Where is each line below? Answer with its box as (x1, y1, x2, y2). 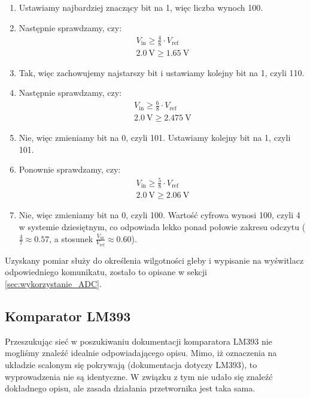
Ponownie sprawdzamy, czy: (19, 163, 121, 176)
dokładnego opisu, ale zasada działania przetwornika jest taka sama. (5, 382, 256, 394)
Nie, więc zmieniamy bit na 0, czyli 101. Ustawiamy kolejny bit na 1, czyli (19, 131, 291, 144)
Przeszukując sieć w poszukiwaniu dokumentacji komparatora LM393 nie (5, 334, 272, 347)
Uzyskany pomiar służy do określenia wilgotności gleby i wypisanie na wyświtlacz (5, 254, 304, 266)
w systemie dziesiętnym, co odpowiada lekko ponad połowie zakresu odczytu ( (19, 220, 306, 233)
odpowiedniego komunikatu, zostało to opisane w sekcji (5, 266, 207, 278)
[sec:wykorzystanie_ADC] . (5, 277, 102, 290)
